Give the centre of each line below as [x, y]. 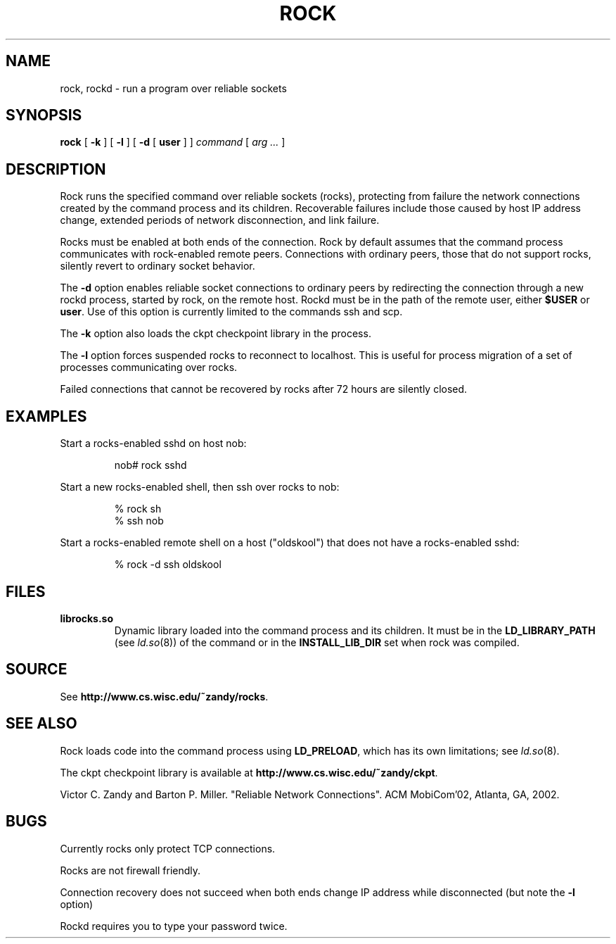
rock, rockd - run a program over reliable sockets [173, 88]
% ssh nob [139, 521]
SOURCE [37, 669]
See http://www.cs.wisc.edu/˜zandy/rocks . [164, 696]
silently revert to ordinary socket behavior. [158, 266]
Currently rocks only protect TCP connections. [168, 848]
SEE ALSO [41, 724]
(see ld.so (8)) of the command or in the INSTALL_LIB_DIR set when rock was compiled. [317, 642]
